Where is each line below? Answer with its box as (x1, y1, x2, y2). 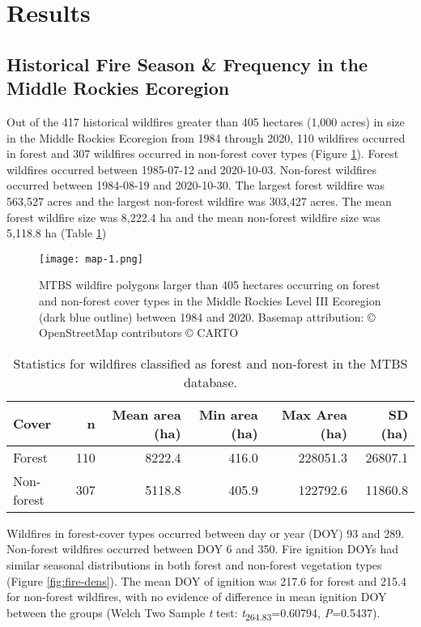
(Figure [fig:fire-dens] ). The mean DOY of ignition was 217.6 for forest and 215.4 (6, 572, 406, 589)
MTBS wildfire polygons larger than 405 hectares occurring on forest (39, 276, 381, 293)
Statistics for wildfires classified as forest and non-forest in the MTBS (13, 353, 408, 373)
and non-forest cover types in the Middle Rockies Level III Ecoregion (39, 292, 381, 309)
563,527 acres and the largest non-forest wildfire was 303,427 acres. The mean (6, 192, 392, 209)
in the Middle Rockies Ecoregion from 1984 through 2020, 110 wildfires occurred (6, 129, 406, 146)
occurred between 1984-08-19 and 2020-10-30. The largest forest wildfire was (6, 177, 385, 194)
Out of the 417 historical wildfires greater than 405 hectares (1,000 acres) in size (6, 113, 405, 130)
